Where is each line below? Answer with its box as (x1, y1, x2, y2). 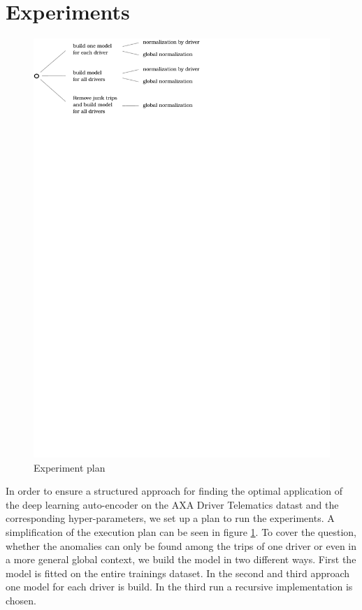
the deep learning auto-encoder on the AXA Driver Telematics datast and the (6, 497, 339, 511)
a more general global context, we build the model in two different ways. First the (6, 552, 356, 567)
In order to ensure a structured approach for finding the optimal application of (6, 484, 342, 498)
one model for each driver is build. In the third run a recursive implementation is (6, 579, 353, 594)
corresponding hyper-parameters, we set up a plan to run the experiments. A (6, 511, 335, 525)
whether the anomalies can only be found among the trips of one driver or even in (6, 538, 357, 553)
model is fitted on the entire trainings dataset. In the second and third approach (6, 565, 350, 580)
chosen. (6, 593, 37, 607)
